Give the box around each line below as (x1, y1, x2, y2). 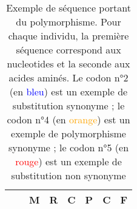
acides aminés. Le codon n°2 (8, 70, 129, 84)
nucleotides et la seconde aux (7, 57, 130, 70)
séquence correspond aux (16, 43, 121, 57)
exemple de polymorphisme (11, 126, 126, 140)
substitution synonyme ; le (12, 98, 125, 112)
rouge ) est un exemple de (15, 154, 122, 168)
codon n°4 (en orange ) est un (7, 112, 130, 126)
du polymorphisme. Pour (16, 15, 121, 29)
